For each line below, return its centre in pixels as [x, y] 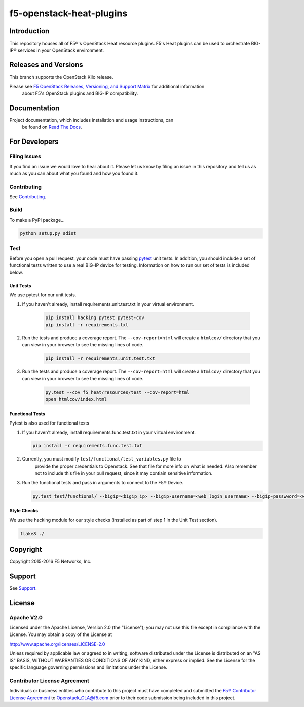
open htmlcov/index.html [76, 399]
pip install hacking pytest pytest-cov [95, 317]
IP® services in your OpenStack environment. [57, 50]
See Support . [23, 588]
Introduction [29, 31]
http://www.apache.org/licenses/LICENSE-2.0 [57, 644]
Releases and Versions [46, 65]
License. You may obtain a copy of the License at [61, 634]
